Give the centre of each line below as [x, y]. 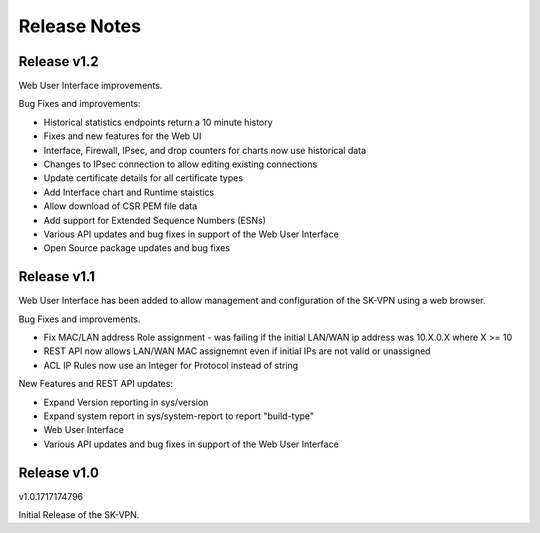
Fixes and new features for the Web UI [122, 136]
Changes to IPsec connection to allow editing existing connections [180, 164]
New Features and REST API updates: [96, 384]
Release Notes [80, 26]
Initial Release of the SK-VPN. [79, 515]
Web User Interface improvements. [90, 86]
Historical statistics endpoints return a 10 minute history [158, 122]
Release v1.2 [58, 61]
